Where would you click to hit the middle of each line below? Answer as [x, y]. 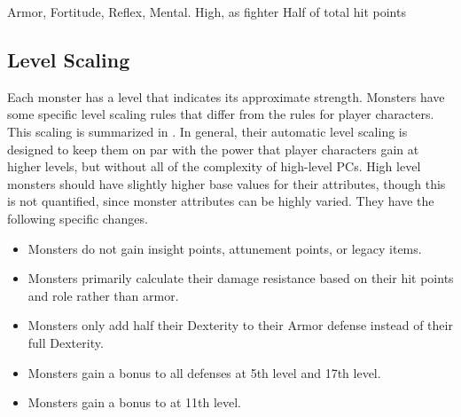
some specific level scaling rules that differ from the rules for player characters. [221, 114]
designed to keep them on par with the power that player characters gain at [213, 149]
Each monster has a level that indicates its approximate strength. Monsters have [226, 96]
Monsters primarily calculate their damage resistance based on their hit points [241, 278]
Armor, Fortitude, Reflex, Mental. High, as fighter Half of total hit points [207, 12]
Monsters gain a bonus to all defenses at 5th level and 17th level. [204, 372]
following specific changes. [78, 218]
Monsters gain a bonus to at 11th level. [135, 402]
